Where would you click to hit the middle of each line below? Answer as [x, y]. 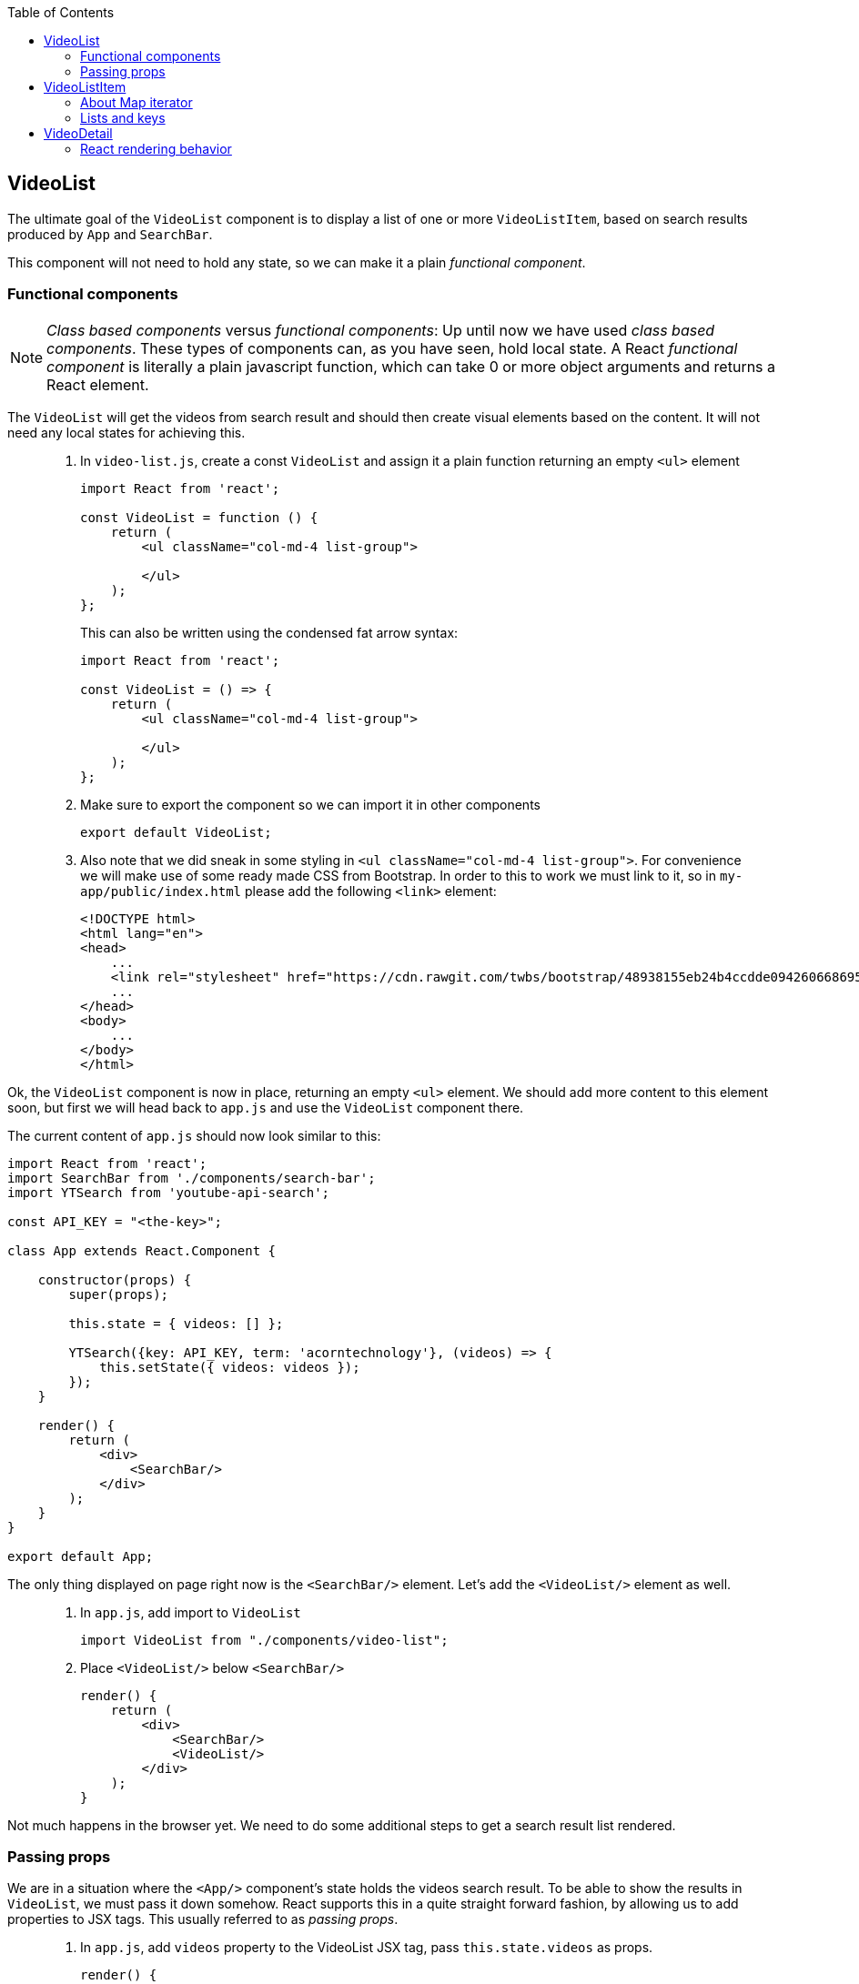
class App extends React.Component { [142, 1250]
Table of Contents [61, 12]
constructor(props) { [115, 1279]
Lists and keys [123, 118]
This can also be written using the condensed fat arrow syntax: [269, 632]
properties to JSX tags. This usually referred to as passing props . [203, 1919]
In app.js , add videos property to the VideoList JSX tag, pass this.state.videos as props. [367, 1948]
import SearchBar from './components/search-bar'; [192, 1178]
